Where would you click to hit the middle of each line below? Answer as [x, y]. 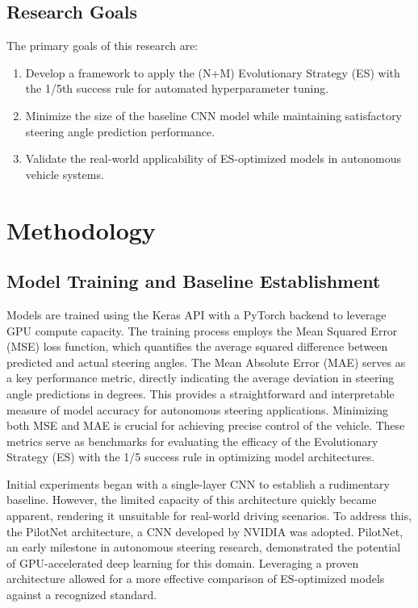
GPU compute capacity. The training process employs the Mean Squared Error [202, 330]
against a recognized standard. [82, 595]
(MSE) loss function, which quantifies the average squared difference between [197, 346]
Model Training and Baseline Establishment [194, 281]
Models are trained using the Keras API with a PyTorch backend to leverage [196, 314]
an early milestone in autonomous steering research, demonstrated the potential [204, 547]
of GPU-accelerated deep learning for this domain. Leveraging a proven [183, 562]
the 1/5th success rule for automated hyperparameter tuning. [177, 88]
